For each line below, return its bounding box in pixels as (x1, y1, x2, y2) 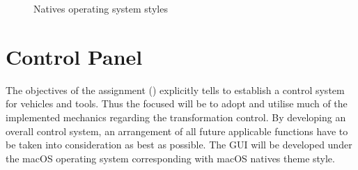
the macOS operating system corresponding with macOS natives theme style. (6, 150, 335, 165)
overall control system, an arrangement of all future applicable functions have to (6, 123, 348, 138)
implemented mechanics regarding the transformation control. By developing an (6, 109, 346, 124)
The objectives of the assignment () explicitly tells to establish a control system (6, 82, 345, 97)
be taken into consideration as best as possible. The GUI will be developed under (6, 137, 352, 152)
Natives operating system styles (33, 1, 168, 15)
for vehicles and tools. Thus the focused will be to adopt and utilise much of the (6, 96, 348, 111)
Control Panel (6, 42, 143, 70)
